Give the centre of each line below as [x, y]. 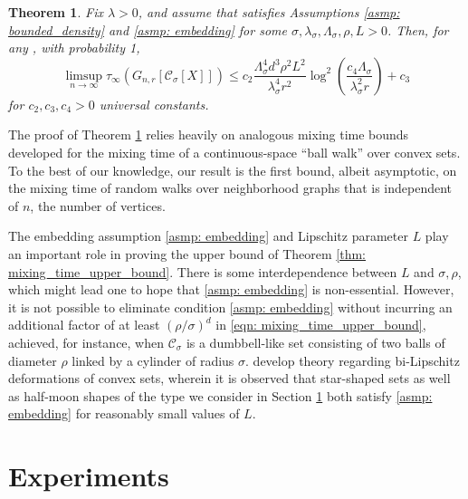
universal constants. [154, 104]
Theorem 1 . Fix [56, 12]
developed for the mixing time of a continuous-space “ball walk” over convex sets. [234, 152]
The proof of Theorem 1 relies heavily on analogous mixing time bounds [209, 134]
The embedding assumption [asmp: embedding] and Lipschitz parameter [208, 236]
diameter [33, 360]
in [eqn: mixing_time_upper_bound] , [321, 325]
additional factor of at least [84, 325]
